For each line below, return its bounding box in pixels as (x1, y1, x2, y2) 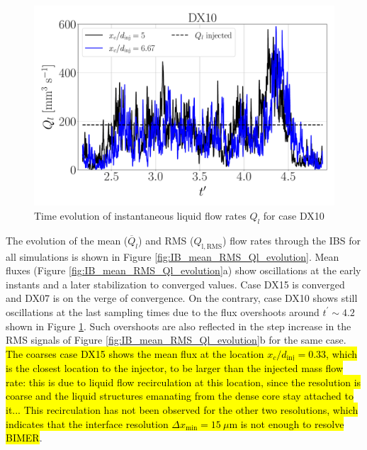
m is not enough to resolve (229, 416, 344, 431)
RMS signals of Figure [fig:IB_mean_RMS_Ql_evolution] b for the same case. (6, 332, 346, 347)
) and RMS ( (138, 232, 194, 247)
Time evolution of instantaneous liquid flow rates (34, 208, 247, 223)
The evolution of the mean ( (6, 232, 128, 247)
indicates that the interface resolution (6, 416, 169, 431)
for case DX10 (263, 208, 324, 223)
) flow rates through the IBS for (222, 232, 361, 247)
